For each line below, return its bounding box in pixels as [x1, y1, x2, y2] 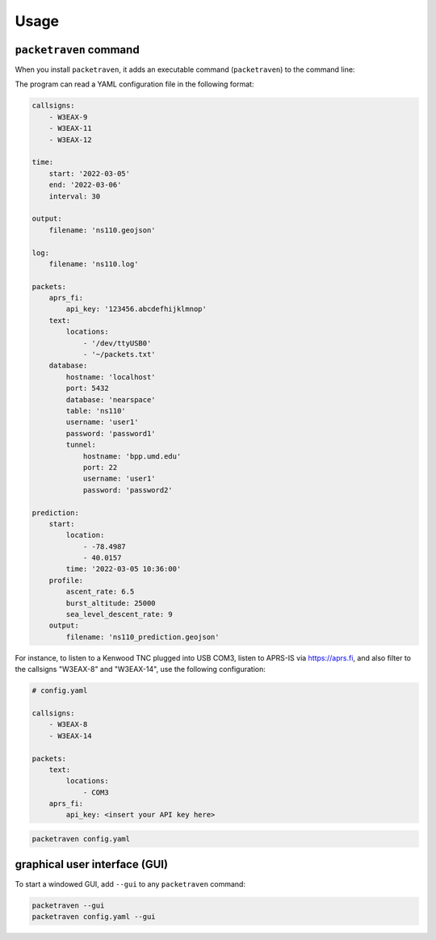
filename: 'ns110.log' [48, 259, 139, 268]
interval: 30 [48, 191, 101, 201]
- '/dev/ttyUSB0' [82, 338, 152, 347]
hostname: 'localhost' [65, 372, 157, 381]
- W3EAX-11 [48, 124, 92, 133]
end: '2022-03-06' [48, 180, 122, 190]
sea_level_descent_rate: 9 [65, 610, 173, 619]
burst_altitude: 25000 [65, 598, 157, 607]
